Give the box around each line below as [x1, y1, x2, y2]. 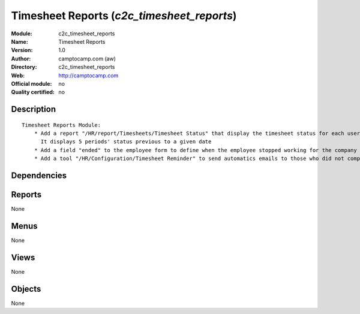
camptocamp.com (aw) [58, 55, 116, 62]
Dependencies [11, 171, 67, 181]
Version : [11, 47, 33, 54]
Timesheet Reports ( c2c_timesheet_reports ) [11, 9, 237, 22]
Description [11, 104, 56, 114]
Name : [11, 38, 28, 45]
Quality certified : [11, 89, 55, 96]
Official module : [11, 80, 52, 87]
